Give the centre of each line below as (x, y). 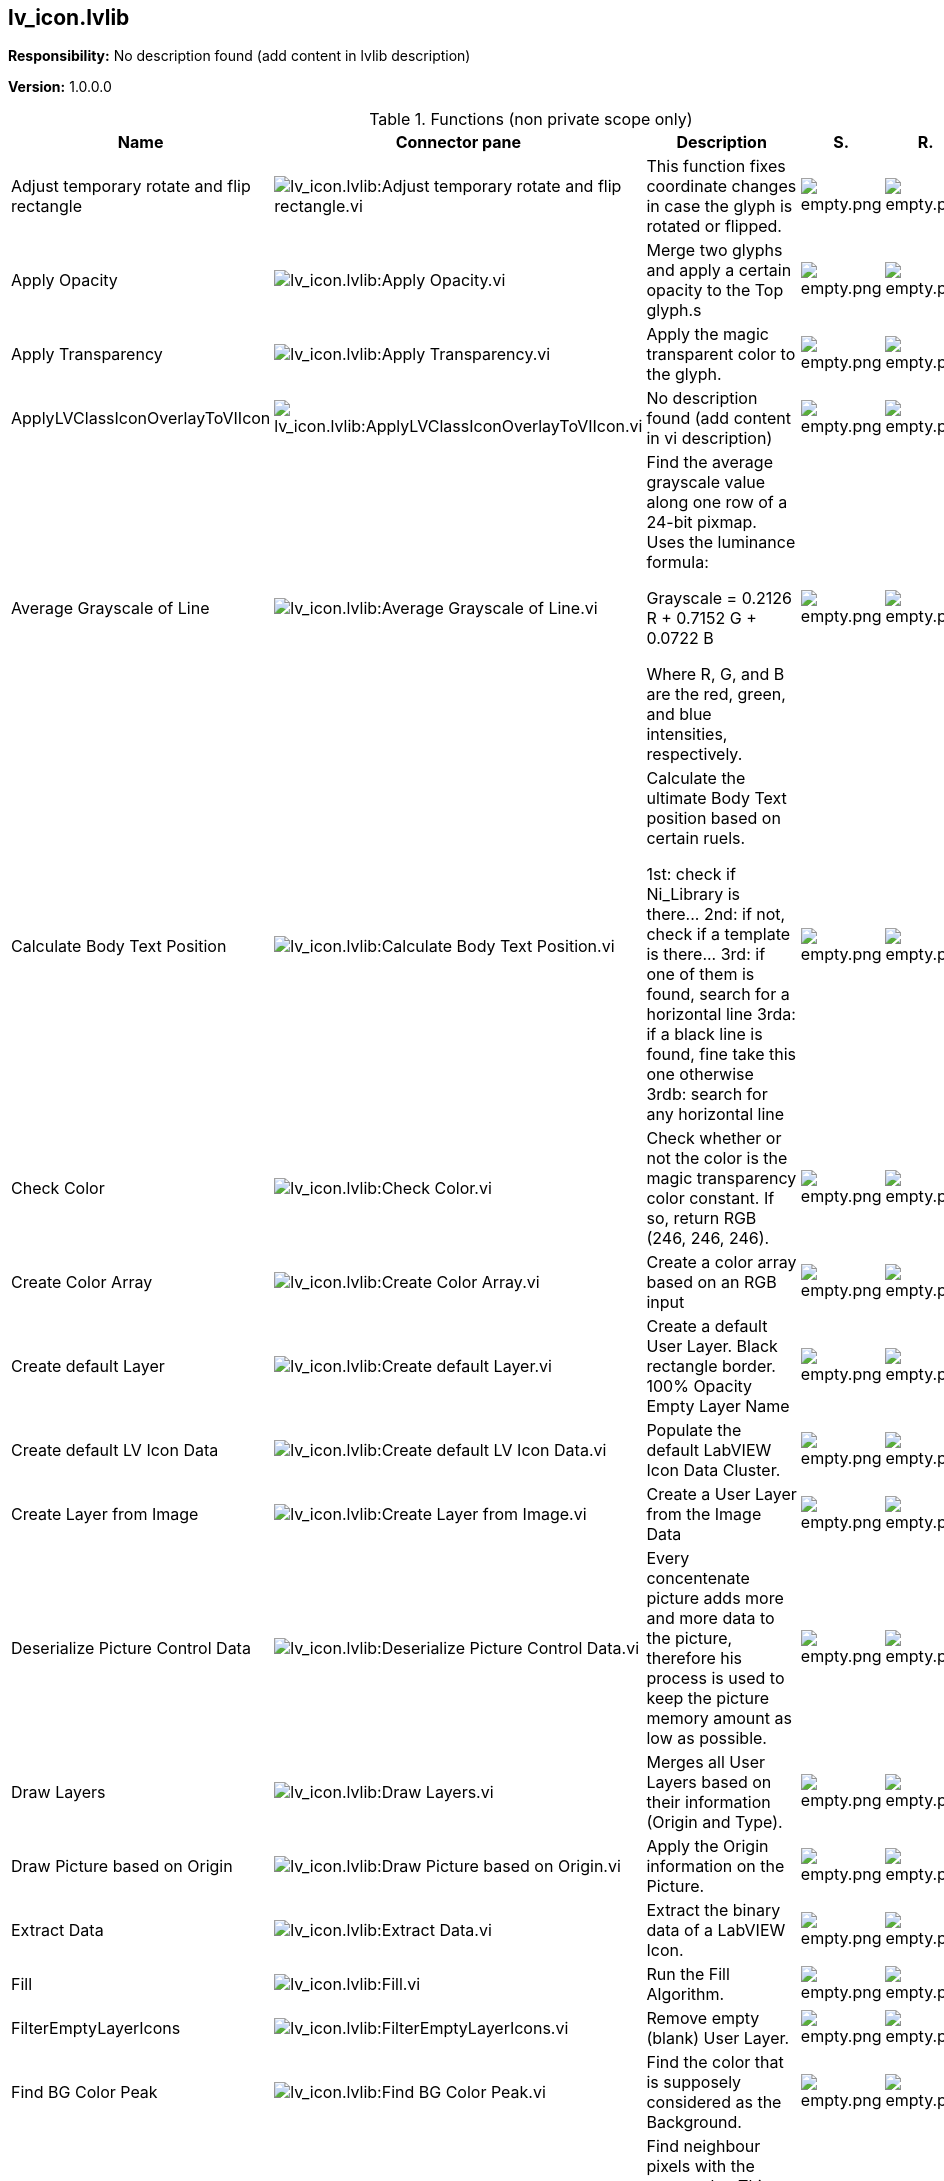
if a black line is (704, 1034)
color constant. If (710, 1198)
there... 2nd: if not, (716, 914)
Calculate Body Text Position (119, 946)
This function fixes (716, 166)
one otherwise (700, 1074)
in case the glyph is (719, 206)
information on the (715, 1866)
